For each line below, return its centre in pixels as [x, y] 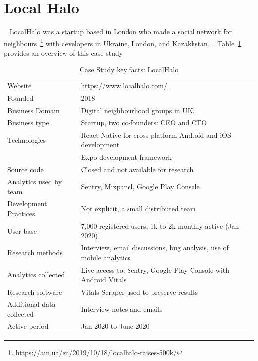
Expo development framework [126, 157]
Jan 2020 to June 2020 [115, 326]
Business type [28, 122]
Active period [28, 326]
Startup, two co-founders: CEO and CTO [144, 122]
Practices [21, 213]
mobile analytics [106, 257]
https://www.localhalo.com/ [124, 86]
